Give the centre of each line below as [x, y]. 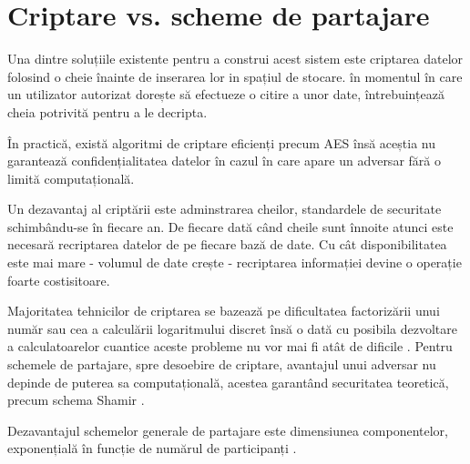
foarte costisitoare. [59, 280]
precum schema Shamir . [76, 400]
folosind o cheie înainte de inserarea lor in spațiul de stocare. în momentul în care [235, 76]
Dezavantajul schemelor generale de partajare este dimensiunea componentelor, [228, 430]
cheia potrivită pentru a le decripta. [107, 111]
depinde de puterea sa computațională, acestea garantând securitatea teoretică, [228, 382]
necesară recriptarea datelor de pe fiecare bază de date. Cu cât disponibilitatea [227, 244]
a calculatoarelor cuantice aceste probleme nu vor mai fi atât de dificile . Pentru [230, 346]
